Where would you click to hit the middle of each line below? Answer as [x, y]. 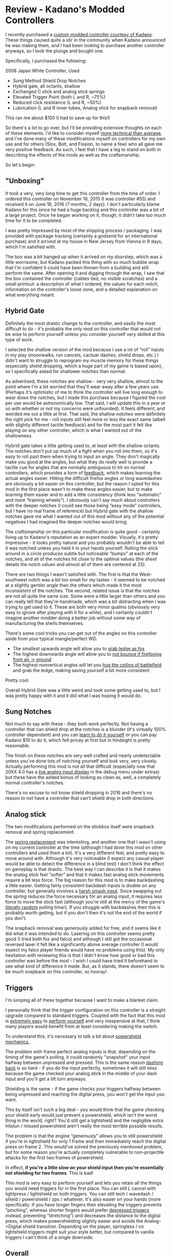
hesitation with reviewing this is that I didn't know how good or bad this [80, 955]
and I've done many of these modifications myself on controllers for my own [86, 138]
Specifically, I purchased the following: [46, 60]
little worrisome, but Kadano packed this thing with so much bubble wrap [82, 262]
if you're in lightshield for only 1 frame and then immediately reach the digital [86, 1141]
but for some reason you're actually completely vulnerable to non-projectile [85, 1152]
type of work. [19, 340]
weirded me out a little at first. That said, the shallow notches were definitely [86, 414]
